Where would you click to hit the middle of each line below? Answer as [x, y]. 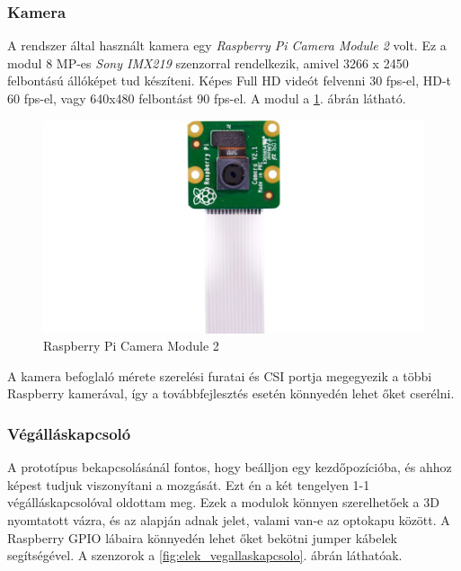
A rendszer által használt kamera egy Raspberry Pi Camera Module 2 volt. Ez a [227, 45]
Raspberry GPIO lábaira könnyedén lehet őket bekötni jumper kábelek [202, 537]
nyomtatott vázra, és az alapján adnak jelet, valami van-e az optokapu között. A [229, 519]
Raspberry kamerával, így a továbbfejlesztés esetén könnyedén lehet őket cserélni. [231, 393]
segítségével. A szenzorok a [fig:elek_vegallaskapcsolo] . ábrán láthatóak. [205, 555]
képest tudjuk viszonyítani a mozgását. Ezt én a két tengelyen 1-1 [189, 484]
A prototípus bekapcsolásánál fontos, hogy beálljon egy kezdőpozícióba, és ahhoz [230, 467]
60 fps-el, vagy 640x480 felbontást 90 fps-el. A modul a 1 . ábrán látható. [207, 98]
